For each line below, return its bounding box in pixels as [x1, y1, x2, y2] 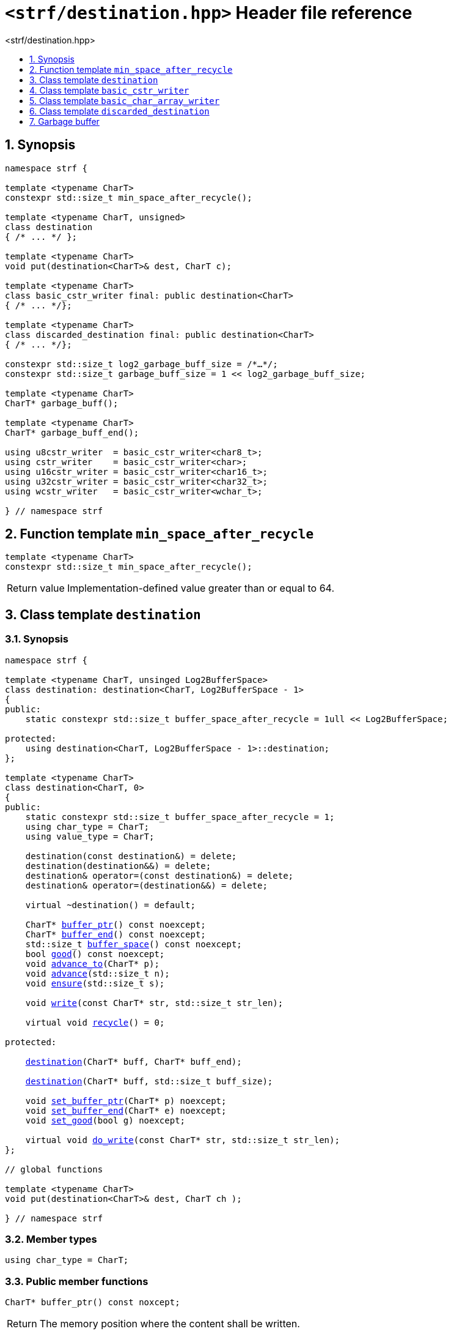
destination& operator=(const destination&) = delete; [25, 870, 294, 881]
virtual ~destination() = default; [25, 900, 196, 910]
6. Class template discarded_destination [29, 105, 210, 116]
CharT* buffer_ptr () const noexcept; [25, 919, 206, 930]
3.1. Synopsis [5, 633, 68, 646]
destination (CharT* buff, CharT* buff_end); [25, 1056, 242, 1067]
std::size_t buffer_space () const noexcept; [25, 939, 242, 949]
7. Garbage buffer [29, 116, 100, 127]
